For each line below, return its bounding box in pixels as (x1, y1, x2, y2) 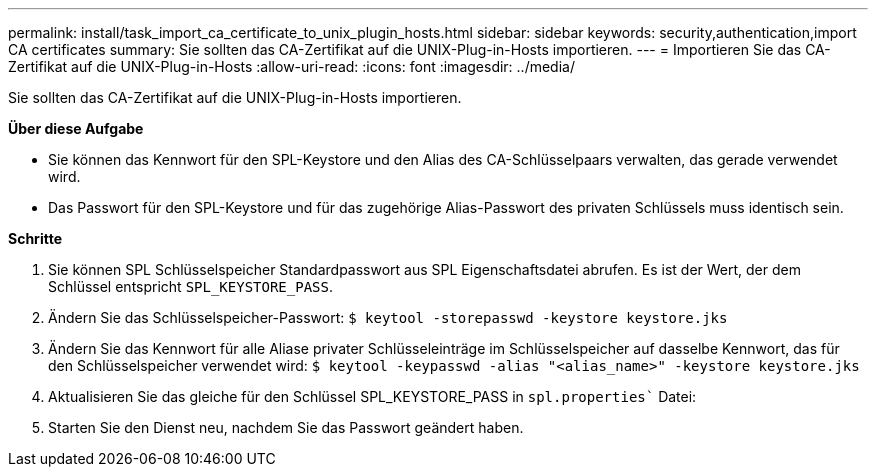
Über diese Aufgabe (8, 120, 144, 137)
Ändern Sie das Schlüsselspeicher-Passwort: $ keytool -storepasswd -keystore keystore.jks (48, 309, 728, 326)
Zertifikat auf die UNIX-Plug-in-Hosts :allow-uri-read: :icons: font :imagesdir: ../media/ (8, 58, 575, 75)
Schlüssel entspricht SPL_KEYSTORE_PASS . (48, 278, 333, 295)
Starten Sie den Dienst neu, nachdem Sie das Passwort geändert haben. (48, 419, 524, 436)
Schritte (8, 230, 62, 247)
